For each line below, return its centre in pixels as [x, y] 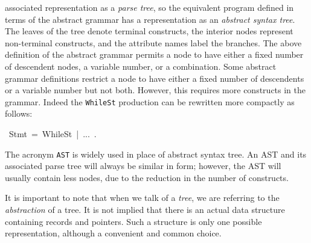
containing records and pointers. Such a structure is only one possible [133, 221]
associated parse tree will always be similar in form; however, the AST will [143, 166]
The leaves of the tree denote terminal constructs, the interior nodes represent [149, 31]
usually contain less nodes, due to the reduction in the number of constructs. [147, 177]
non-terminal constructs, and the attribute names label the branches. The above [153, 42]
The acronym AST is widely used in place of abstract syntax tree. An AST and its [156, 154]
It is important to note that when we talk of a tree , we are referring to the [142, 198]
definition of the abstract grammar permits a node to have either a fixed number [154, 54]
